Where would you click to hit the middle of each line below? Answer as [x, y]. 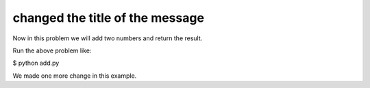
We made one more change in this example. [75, 76]
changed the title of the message [109, 18]
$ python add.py [36, 63]
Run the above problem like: [52, 50]
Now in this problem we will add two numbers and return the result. [108, 38]
